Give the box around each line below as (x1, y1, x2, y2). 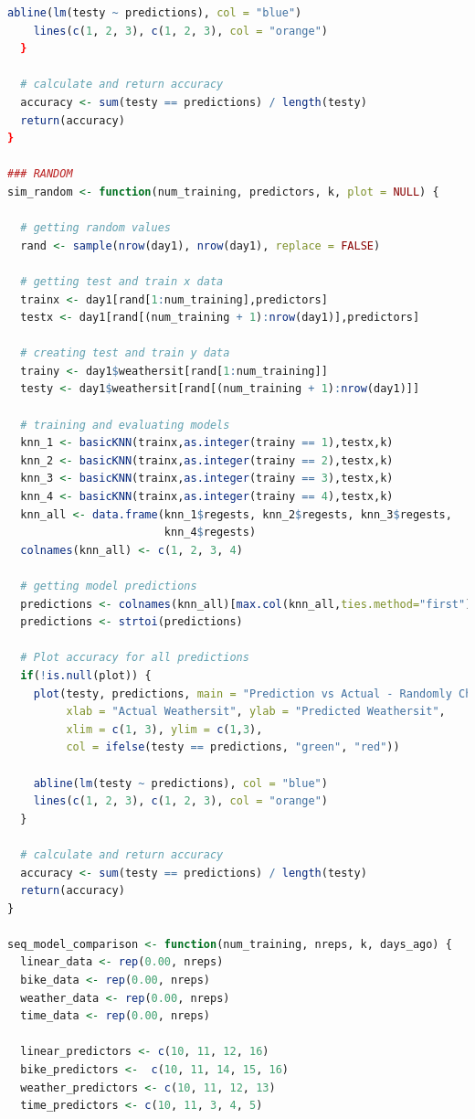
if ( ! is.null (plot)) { (20, 668, 152, 682)
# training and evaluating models (20, 418, 230, 432)
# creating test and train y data (20, 346, 230, 360)
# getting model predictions (20, 580, 197, 592)
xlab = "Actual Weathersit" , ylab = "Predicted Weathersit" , (66, 705, 446, 719)
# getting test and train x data (20, 274, 224, 288)
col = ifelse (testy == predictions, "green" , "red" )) (66, 741, 400, 754)
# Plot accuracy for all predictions (20, 651, 249, 665)
